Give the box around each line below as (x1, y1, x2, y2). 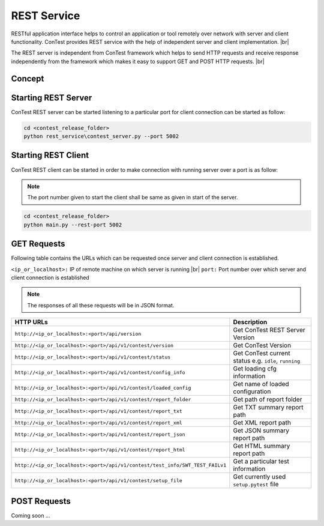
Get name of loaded (233, 380, 289, 388)
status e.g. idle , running (233, 357, 301, 365)
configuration (233, 387, 271, 396)
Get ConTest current (233, 349, 290, 357)
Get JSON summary (233, 426, 290, 435)
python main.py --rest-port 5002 (23, 221, 122, 228)
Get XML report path (233, 419, 291, 427)
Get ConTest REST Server (233, 326, 305, 334)
